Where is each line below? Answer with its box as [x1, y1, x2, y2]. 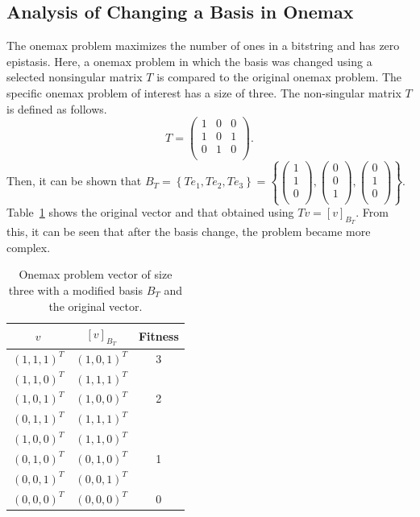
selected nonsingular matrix [6, 68, 143, 85]
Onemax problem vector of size [19, 266, 173, 283]
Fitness [138, 327, 179, 344]
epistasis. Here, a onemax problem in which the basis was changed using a [6, 52, 372, 69]
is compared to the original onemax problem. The [156, 68, 402, 85]
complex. [6, 238, 51, 255]
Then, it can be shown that [6, 172, 142, 189]
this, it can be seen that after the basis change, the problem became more [6, 223, 371, 240]
